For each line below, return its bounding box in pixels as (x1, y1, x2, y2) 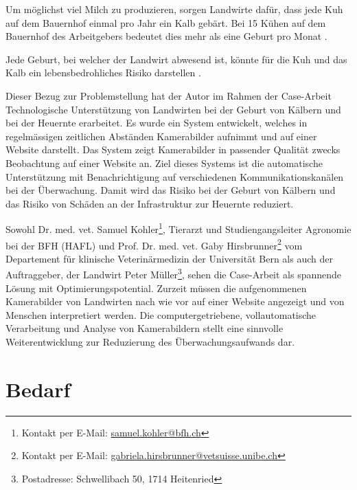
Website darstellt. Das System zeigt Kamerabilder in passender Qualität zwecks (5, 142, 341, 157)
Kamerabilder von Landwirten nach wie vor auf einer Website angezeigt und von (5, 294, 345, 309)
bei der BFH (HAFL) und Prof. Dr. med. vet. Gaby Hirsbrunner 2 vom (5, 236, 303, 252)
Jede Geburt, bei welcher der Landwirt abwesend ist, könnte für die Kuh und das (5, 52, 347, 66)
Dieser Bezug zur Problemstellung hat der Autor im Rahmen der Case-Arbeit (5, 88, 332, 102)
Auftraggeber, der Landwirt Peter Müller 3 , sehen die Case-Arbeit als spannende (5, 265, 342, 282)
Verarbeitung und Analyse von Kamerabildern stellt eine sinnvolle (5, 321, 284, 335)
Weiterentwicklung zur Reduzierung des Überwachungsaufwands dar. (5, 335, 295, 349)
